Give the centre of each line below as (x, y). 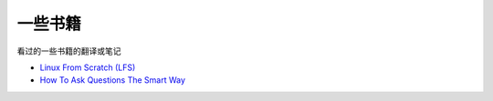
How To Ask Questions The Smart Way (113, 80)
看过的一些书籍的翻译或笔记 (69, 51)
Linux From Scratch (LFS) (88, 67)
